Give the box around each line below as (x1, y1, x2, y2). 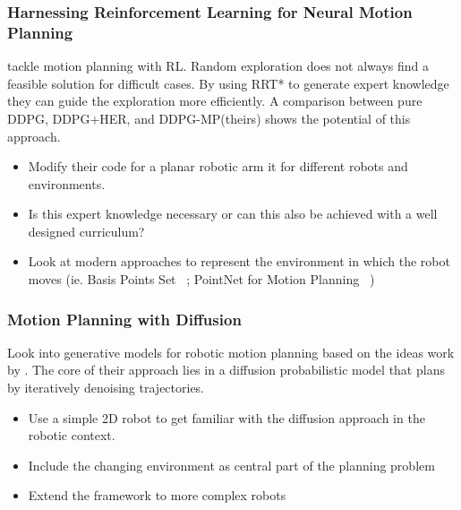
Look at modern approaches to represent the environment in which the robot (28, 252, 450, 271)
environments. (28, 174, 106, 193)
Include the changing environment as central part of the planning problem (28, 455, 435, 474)
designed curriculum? (28, 221, 145, 240)
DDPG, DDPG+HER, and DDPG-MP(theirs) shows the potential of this (7, 108, 411, 127)
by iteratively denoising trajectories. (7, 378, 205, 397)
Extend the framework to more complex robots (28, 486, 286, 505)
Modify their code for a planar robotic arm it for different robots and (28, 157, 408, 176)
